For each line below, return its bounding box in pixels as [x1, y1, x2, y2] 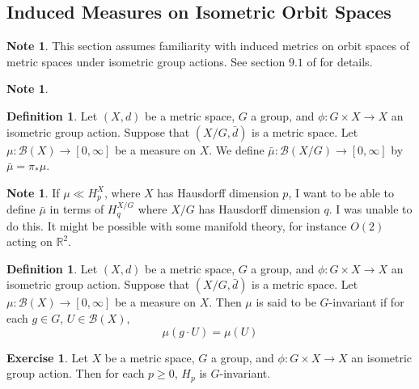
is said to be [256, 294, 316, 311]
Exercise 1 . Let [6, 349, 88, 366]
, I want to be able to [288, 184, 395, 201]
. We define [209, 141, 265, 158]
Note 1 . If [6, 184, 60, 201]
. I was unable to [328, 201, 413, 218]
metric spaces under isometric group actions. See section [6, 53, 286, 70]
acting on [6, 233, 53, 250]
